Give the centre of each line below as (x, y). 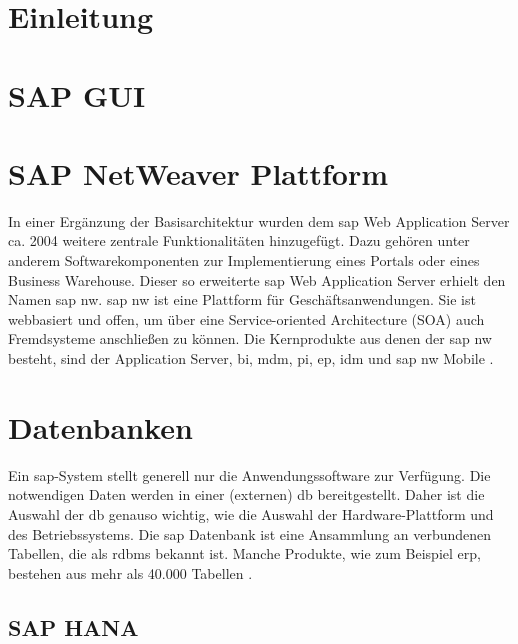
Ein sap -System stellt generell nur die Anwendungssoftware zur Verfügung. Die (249, 474)
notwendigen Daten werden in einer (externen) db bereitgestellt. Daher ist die (246, 494)
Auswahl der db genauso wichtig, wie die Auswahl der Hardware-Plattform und (251, 513)
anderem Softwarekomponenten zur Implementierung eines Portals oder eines (244, 260)
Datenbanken (100, 426)
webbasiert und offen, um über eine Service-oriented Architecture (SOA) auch (246, 318)
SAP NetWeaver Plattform (198, 172)
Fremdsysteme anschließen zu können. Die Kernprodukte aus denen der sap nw (250, 338)
